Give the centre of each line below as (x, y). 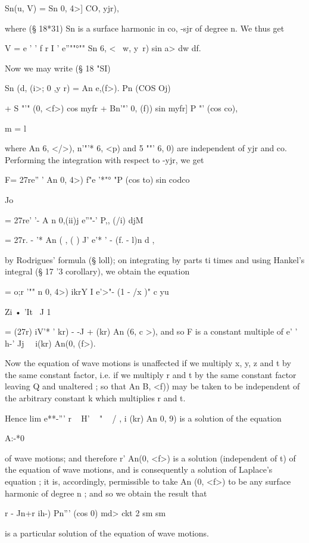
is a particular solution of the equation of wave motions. (107, 533)
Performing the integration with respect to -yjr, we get (104, 159)
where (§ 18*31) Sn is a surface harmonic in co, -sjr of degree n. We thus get (145, 28)
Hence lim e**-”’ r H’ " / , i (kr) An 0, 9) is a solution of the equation (143, 418)
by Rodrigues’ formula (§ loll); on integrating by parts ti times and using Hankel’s (155, 259)
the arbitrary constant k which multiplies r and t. (95, 398)
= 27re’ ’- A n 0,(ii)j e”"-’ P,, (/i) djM (74, 219)
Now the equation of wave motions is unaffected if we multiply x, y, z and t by (148, 363)
